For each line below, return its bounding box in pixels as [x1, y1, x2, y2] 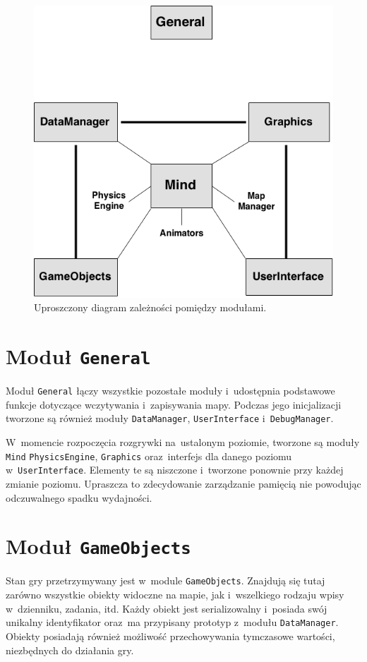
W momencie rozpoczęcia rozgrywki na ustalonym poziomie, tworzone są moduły [6, 435, 360, 450]
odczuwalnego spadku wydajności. [6, 490, 152, 505]
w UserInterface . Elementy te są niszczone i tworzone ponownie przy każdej [6, 462, 344, 477]
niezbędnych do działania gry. [6, 642, 134, 657]
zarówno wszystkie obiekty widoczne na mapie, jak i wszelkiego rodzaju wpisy [6, 587, 344, 602]
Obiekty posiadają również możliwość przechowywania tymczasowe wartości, [6, 628, 335, 643]
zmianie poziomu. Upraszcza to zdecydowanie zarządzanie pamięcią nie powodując [6, 476, 361, 491]
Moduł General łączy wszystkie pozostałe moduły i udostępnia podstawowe [6, 383, 335, 398]
